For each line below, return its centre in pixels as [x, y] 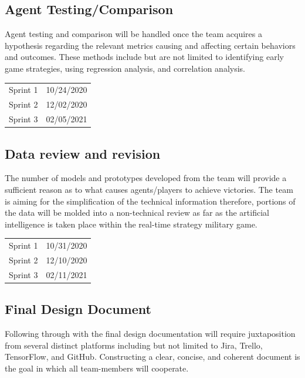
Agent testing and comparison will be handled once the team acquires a [133, 34]
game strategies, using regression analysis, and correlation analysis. [125, 68]
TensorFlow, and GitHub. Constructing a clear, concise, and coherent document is [152, 357]
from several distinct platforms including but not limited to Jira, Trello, [134, 345]
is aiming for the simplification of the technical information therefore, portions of [150, 201]
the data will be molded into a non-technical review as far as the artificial [137, 213]
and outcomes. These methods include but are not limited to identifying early [144, 57]
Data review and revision [83, 153]
